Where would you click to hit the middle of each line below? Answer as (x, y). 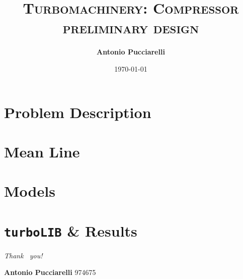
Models (30, 191)
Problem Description (78, 112)
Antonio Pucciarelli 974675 (50, 272)
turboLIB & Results (71, 230)
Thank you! (23, 255)
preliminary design (131, 27)
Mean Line (42, 151)
